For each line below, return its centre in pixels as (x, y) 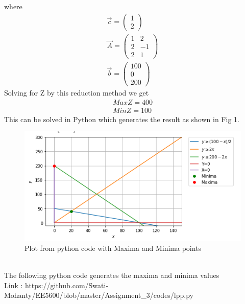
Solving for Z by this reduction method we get (77, 92)
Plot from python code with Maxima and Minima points (113, 248)
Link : (14, 285)
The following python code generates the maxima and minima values (112, 275)
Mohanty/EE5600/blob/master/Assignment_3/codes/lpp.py (99, 295)
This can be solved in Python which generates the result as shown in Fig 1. (122, 119)
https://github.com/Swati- (67, 285)
